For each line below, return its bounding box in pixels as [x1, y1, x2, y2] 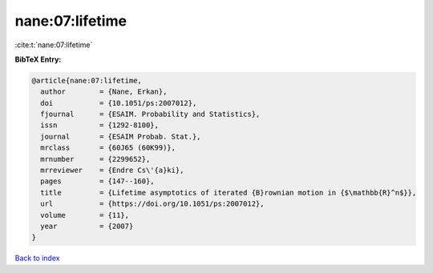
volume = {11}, [40, 211, 130, 219]
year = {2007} [40, 222, 134, 231]
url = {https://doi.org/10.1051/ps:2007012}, [40, 199, 265, 208]
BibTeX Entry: [14, 54, 62, 64]
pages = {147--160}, [40, 177, 156, 186]
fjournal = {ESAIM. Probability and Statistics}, [40, 110, 261, 119]
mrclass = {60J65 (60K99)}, [40, 143, 176, 152]
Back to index [14, 253, 60, 263]
